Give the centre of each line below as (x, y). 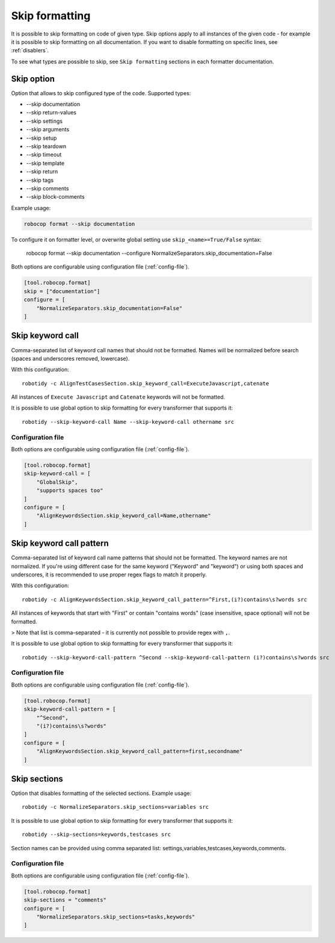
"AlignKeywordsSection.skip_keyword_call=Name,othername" (124, 516)
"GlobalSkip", (57, 482)
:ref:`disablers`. (30, 51)
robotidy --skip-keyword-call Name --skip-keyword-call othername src (128, 422)
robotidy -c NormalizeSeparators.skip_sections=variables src (115, 807)
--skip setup (41, 138)
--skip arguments (48, 129)
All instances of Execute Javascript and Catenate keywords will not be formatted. (118, 397)
